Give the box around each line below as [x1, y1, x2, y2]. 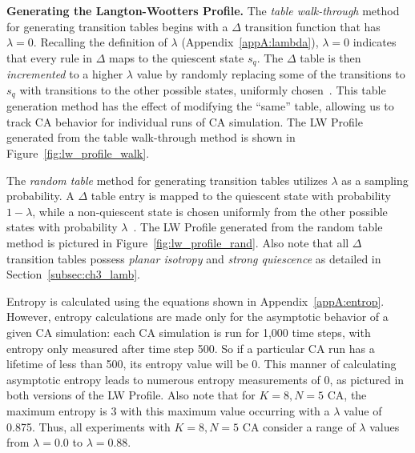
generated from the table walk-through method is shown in [6, 129, 296, 146]
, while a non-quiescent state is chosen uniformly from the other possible [32, 202, 388, 219]
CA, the [327, 387, 367, 403]
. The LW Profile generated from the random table [133, 218, 383, 235]
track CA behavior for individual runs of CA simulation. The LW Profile [6, 113, 363, 130]
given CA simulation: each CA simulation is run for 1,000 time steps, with [6, 324, 371, 340]
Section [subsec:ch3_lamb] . [6, 266, 141, 283]
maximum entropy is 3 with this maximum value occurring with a [6, 402, 330, 419]
